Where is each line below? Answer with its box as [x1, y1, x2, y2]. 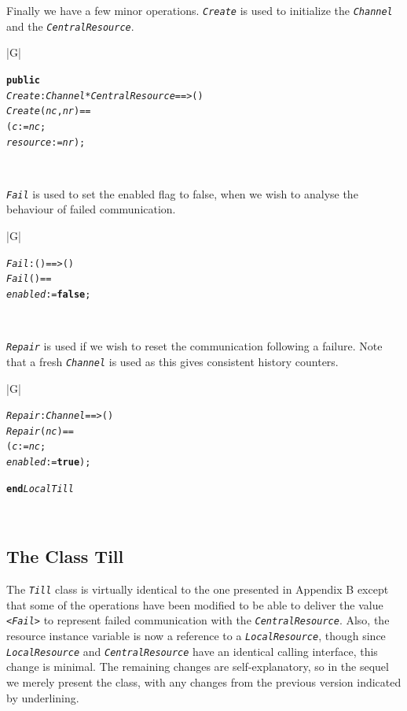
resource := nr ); [6, 136, 86, 148]
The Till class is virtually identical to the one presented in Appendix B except [6, 581, 389, 598]
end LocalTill [6, 483, 74, 494]
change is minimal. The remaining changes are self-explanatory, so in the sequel [6, 658, 389, 675]
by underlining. [6, 689, 79, 705]
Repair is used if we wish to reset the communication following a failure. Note [6, 338, 383, 354]
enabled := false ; [6, 288, 91, 300]
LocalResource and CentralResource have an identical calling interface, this [6, 642, 378, 659]
